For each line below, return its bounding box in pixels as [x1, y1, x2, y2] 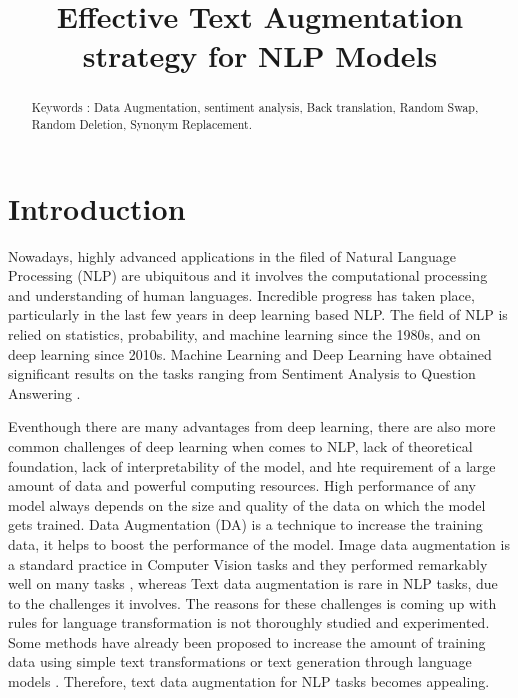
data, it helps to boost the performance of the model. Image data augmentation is [8, 533, 510, 554]
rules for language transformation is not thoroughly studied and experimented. [8, 612, 490, 633]
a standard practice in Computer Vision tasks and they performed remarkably [8, 553, 488, 574]
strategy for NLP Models [82, 35, 438, 76]
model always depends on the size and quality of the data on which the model [8, 494, 486, 515]
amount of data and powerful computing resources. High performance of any [8, 475, 476, 496]
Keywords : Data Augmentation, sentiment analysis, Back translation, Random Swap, [31, 99, 479, 116]
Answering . [8, 382, 81, 403]
